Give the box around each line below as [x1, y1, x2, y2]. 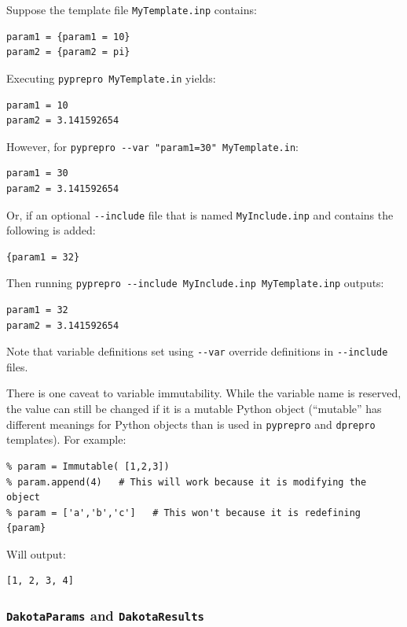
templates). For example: [6, 431, 126, 448]
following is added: [6, 222, 96, 238]
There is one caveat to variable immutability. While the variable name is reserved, [6, 385, 401, 401]
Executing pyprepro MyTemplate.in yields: [6, 69, 216, 86]
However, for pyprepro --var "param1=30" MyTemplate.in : [6, 138, 299, 154]
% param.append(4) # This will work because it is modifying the [6, 476, 367, 488]
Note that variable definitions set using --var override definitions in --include [6, 343, 388, 360]
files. [6, 358, 28, 374]
